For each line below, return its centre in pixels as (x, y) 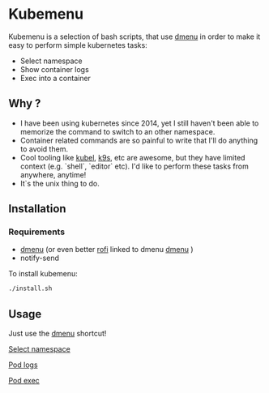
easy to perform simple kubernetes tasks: (78, 45)
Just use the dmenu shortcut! (58, 334)
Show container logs (54, 69)
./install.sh (30, 288)
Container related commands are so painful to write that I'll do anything (139, 140)
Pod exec (24, 381)
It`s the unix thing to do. (60, 183)
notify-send (39, 258)
